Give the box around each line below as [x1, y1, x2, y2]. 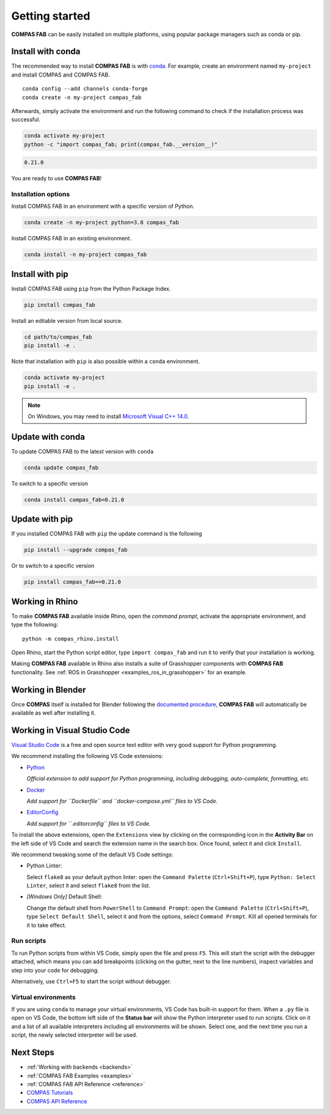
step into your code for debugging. [11, 966, 99, 974]
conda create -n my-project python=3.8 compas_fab [24, 219, 180, 226]
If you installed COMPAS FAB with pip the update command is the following [11, 530, 202, 537]
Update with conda [11, 432, 86, 442]
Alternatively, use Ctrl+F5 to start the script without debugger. [11, 977, 171, 985]
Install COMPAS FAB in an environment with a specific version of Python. [11, 202, 195, 210]
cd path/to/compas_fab [24, 333, 92, 340]
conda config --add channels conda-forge [22, 86, 148, 92]
